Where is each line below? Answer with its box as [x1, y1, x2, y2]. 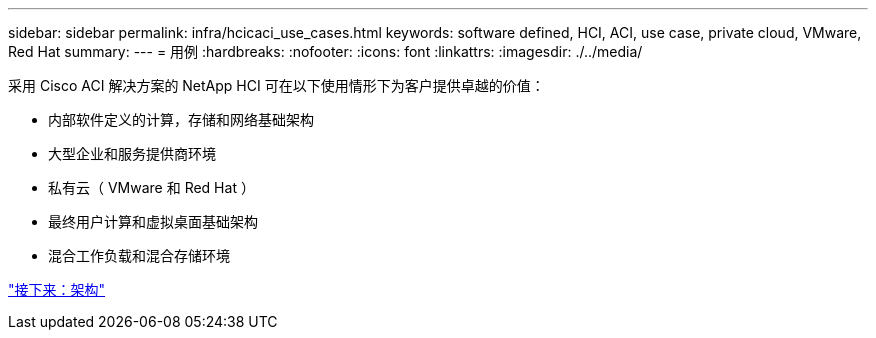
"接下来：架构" [8, 281, 106, 298]
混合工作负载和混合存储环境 [48, 247, 230, 264]
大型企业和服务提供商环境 [48, 145, 216, 162]
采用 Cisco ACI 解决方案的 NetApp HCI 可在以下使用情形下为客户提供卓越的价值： [8, 77, 545, 94]
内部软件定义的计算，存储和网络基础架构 [48, 111, 314, 128]
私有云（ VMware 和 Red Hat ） [48, 179, 255, 196]
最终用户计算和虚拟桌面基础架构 [48, 213, 258, 230]
